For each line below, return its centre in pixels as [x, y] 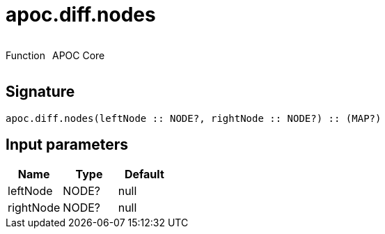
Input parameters [67, 145]
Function [25, 55]
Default [144, 174]
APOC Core [78, 55]
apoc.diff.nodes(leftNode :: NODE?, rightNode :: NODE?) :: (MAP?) [194, 118]
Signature [40, 92]
